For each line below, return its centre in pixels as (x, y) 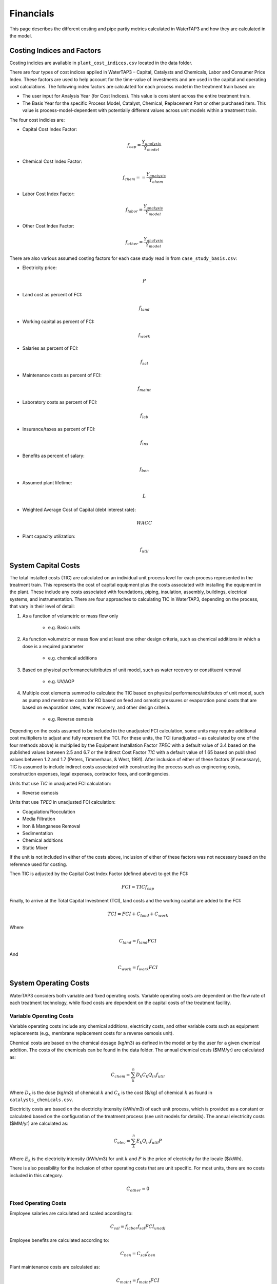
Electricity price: (39, 268)
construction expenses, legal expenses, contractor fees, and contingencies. (90, 774)
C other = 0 (138, 1189)
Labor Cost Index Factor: (48, 194)
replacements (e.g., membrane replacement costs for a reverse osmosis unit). (92, 1033)
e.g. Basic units (64, 627)
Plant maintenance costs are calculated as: (55, 1267)
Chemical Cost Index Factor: (52, 161)
